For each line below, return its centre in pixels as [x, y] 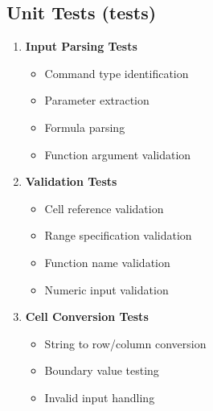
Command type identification [117, 73]
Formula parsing [85, 127]
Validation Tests [71, 181]
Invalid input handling [100, 397]
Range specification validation [118, 235]
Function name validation [107, 262]
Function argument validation [118, 154]
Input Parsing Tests [81, 46]
